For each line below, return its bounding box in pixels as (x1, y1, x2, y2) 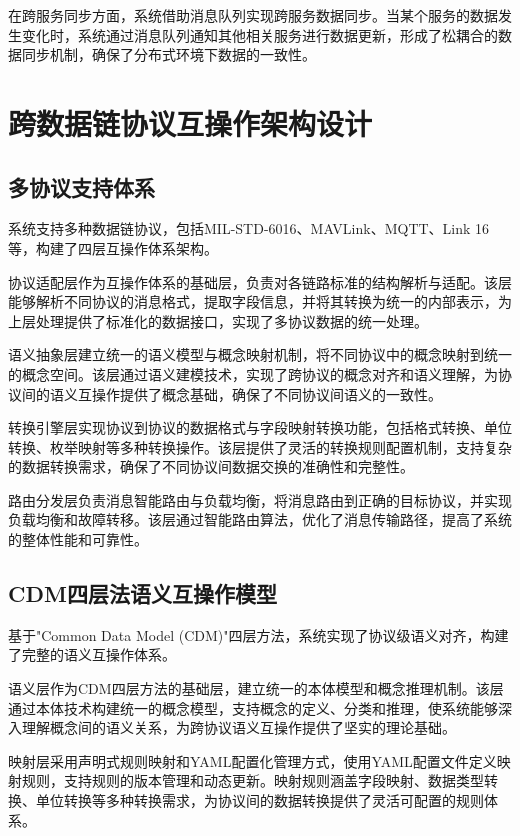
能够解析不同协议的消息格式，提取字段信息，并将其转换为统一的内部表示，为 (8, 291, 512, 312)
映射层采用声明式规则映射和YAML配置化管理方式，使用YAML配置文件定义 (8, 750, 497, 771)
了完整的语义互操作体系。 (8, 644, 176, 665)
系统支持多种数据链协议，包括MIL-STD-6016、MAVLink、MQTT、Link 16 (8, 218, 490, 239)
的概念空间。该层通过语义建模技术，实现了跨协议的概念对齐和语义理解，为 (8, 363, 498, 384)
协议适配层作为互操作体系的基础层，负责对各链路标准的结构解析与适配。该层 (8, 271, 512, 292)
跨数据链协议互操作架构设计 (8, 102, 373, 143)
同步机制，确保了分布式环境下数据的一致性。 (21, 44, 316, 65)
